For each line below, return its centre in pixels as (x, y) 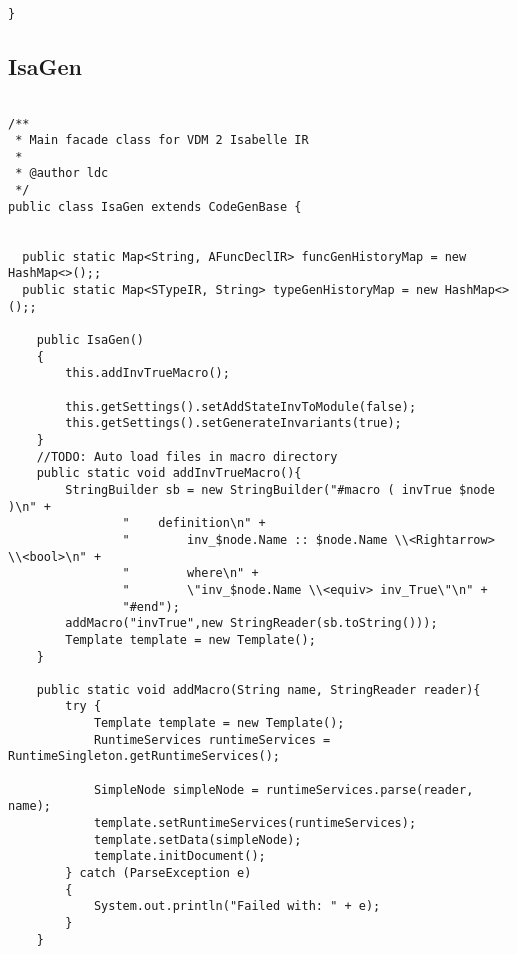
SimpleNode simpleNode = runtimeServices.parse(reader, (283, 789)
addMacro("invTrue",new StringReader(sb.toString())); (251, 623)
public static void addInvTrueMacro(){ (169, 473)
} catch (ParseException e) (158, 873)
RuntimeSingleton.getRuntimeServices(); (144, 756)
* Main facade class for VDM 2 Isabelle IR (162, 140)
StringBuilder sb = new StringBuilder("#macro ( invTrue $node (280, 489)
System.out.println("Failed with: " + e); (237, 906)
